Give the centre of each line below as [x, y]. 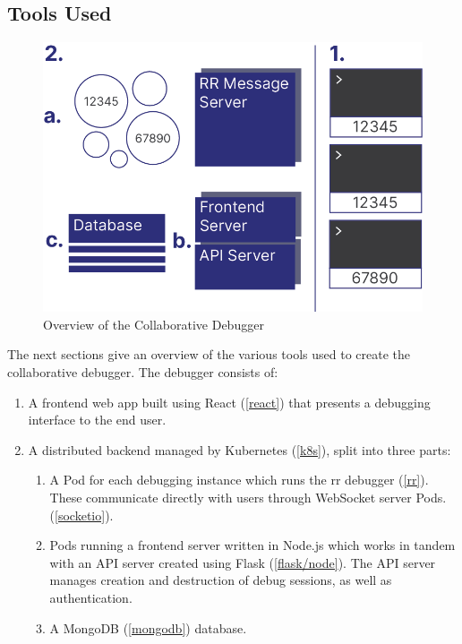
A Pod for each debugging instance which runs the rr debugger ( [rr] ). [239, 480]
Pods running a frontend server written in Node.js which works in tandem [252, 545]
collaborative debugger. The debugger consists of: [143, 372]
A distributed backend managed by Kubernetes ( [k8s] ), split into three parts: [240, 449]
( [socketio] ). [81, 515]
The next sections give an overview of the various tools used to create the [209, 354]
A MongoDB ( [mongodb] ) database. [148, 627]
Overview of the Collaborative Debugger [154, 324]
